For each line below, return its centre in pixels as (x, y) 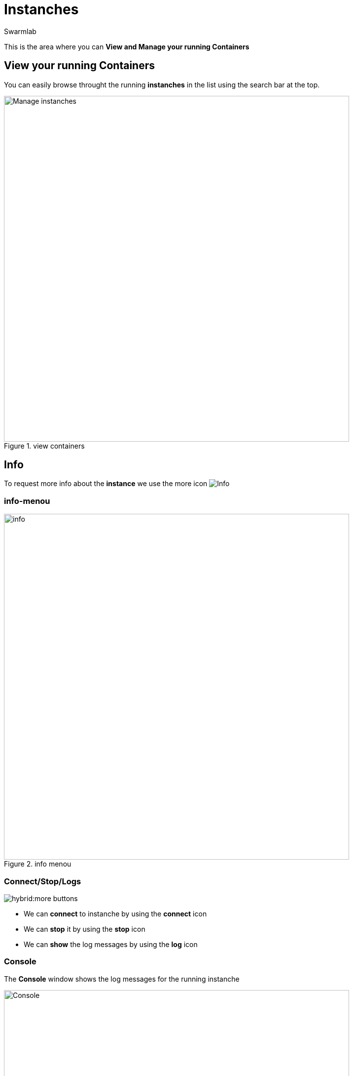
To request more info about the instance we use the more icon (106, 484)
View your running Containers (79, 66)
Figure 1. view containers (44, 446)
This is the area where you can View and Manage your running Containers (127, 46)
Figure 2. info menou (38, 864)
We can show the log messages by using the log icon (111, 944)
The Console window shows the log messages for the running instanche (122, 979)
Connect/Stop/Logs (43, 881)
